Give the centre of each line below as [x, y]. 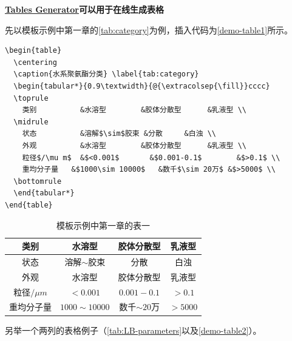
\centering [35, 62]
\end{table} [29, 205]
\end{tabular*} [44, 193]
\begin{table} [33, 51]
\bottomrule [38, 181]
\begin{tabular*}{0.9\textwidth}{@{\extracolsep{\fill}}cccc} [142, 86]
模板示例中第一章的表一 [104, 225]
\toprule [31, 98]
